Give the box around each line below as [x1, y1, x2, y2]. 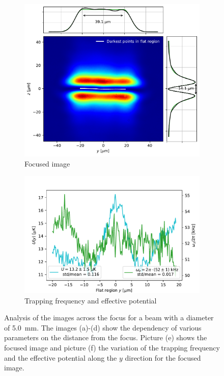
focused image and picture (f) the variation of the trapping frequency [4, 342, 220, 353]
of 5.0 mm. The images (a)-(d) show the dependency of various [4, 322, 202, 333]
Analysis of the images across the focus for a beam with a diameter [4, 312, 214, 323]
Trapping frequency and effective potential [24, 295, 157, 306]
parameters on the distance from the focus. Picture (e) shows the [4, 332, 207, 343]
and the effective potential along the [4, 352, 117, 363]
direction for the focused [125, 352, 201, 363]
